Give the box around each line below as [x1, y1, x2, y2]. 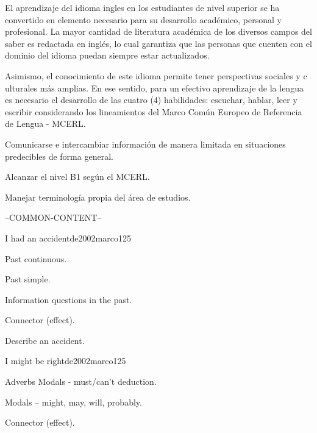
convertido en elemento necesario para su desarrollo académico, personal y [5, 13, 282, 26]
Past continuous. [5, 252, 67, 265]
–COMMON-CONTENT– [5, 211, 102, 224]
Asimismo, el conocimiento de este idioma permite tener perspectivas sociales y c [5, 69, 307, 82]
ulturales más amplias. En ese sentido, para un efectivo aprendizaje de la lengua [5, 81, 304, 94]
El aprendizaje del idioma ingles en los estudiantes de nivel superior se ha [5, 1, 280, 13]
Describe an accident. [5, 334, 85, 346]
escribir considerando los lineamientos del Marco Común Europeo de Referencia [5, 105, 302, 118]
